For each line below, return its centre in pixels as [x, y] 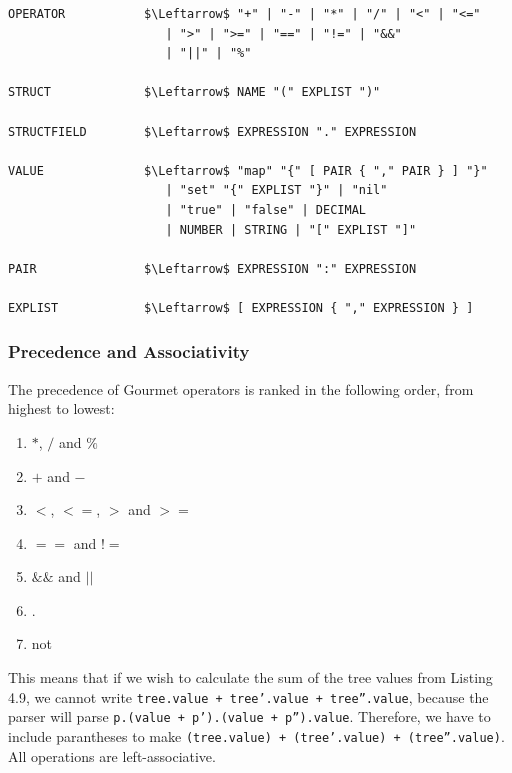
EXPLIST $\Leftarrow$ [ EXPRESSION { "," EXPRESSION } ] [241, 307]
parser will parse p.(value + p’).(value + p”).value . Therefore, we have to [249, 716]
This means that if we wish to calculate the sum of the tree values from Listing [250, 677]
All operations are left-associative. [112, 755]
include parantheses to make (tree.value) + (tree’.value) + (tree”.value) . [256, 735]
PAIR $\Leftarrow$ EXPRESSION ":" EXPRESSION [212, 268]
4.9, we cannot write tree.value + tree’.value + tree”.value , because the [248, 696]
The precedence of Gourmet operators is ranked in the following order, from [241, 388]
